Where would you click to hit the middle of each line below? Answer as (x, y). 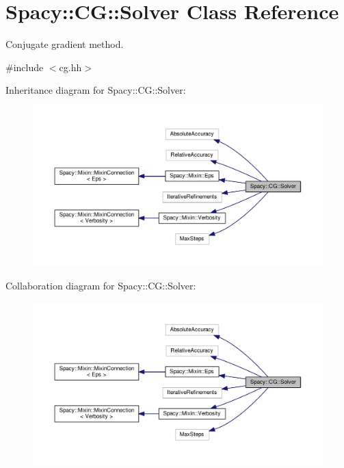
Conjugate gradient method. (65, 44)
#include (25, 67)
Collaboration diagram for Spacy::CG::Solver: (101, 286)
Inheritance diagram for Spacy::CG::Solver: (96, 90)
